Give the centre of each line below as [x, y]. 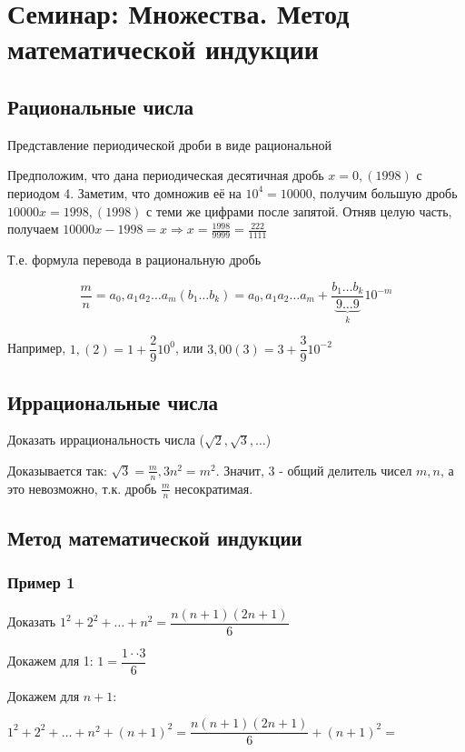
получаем [33, 229]
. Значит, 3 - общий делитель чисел [314, 470]
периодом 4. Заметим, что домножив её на [124, 192]
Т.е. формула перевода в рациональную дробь [134, 259]
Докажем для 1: [50, 661]
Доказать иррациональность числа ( [106, 440]
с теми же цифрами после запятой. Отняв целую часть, [299, 211]
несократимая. [214, 488]
